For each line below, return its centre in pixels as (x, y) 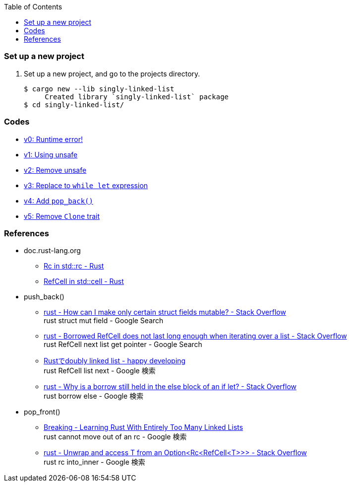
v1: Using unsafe (51, 154)
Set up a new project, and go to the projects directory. (112, 73)
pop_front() (42, 412)
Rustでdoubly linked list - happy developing (115, 361)
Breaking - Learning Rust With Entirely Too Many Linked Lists (144, 427)
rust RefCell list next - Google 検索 (100, 371)
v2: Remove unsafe (55, 170)
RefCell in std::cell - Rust (84, 281)
